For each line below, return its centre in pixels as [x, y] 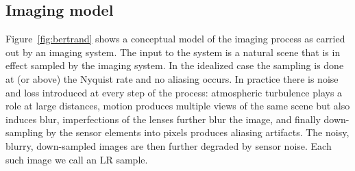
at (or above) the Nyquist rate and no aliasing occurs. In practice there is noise [172, 78]
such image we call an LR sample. [77, 159]
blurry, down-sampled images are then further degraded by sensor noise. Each [169, 145]
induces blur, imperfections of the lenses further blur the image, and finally [163, 119]
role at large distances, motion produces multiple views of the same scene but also [178, 106]
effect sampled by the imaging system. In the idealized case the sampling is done [175, 65]
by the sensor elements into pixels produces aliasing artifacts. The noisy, [198, 132]
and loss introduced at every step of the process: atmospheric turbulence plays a [174, 92]
